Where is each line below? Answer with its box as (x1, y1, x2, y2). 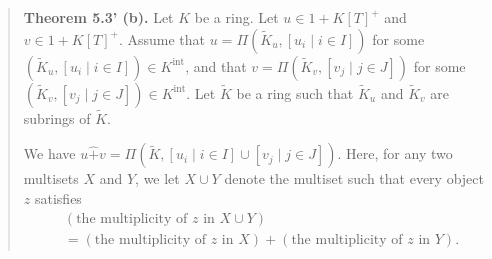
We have (23, 143, 76, 164)
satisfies (34, 188, 82, 208)
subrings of (23, 107, 91, 128)
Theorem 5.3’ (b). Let (23, 7, 174, 27)
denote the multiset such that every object (224, 168, 484, 189)
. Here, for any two (337, 143, 453, 164)
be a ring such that (236, 82, 354, 103)
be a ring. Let (194, 7, 279, 27)
